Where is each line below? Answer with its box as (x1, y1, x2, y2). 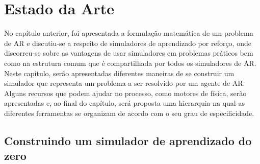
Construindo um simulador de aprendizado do (4, 132, 252, 148)
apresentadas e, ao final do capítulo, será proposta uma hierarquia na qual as (4, 98, 245, 108)
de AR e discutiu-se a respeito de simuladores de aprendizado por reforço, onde (4, 37, 251, 48)
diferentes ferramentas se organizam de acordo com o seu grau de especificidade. (4, 107, 254, 118)
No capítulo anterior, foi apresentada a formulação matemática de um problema (4, 28, 253, 38)
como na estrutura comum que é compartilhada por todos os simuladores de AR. (4, 57, 256, 68)
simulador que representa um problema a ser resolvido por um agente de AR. (4, 78, 245, 88)
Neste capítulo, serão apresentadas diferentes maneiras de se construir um (4, 67, 235, 78)
